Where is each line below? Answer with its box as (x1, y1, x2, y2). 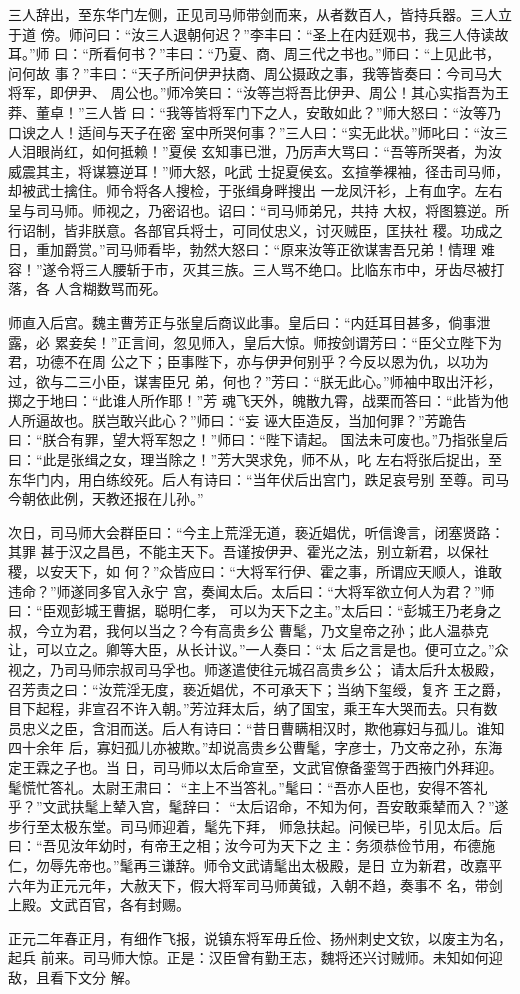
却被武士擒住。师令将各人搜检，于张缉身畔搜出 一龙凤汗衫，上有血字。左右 (8, 180, 503, 201)
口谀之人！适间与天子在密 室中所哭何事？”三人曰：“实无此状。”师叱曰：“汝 (8, 121, 495, 142)
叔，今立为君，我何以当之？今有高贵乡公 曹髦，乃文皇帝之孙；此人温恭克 (8, 619, 489, 640)
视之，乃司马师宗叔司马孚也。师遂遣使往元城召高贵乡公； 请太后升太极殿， (8, 659, 503, 679)
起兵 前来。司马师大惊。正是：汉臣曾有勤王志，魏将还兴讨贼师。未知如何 (8, 947, 489, 968)
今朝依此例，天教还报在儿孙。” (8, 488, 204, 509)
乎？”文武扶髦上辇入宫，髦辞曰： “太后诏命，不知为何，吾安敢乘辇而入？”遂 (8, 796, 509, 817)
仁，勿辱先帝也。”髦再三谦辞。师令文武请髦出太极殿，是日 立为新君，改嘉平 (8, 854, 503, 875)
